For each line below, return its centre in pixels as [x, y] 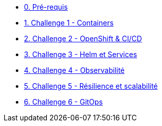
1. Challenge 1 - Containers [69, 23]
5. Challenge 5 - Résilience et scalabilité [91, 86]
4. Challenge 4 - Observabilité [74, 70]
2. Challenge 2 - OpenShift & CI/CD [83, 39]
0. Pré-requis [46, 7]
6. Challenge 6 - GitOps [63, 102]
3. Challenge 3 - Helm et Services [80, 54]
